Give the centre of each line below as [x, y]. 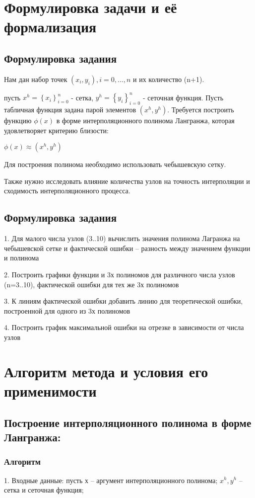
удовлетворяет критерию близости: [56, 130]
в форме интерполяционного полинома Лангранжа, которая [145, 121]
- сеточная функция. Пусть [183, 97]
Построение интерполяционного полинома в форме [128, 422]
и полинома [22, 258]
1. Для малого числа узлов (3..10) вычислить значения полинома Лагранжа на [122, 238]
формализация [50, 27]
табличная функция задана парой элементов [70, 110]
